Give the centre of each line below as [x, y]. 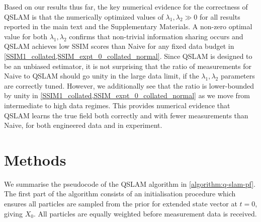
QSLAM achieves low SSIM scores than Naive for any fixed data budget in [119, 46]
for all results [220, 16]
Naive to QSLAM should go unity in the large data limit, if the [102, 76]
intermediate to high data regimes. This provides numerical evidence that [117, 105]
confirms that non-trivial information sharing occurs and [156, 36]
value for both [26, 36]
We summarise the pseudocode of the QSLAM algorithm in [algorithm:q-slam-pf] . [130, 183]
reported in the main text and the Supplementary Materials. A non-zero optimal [128, 26]
